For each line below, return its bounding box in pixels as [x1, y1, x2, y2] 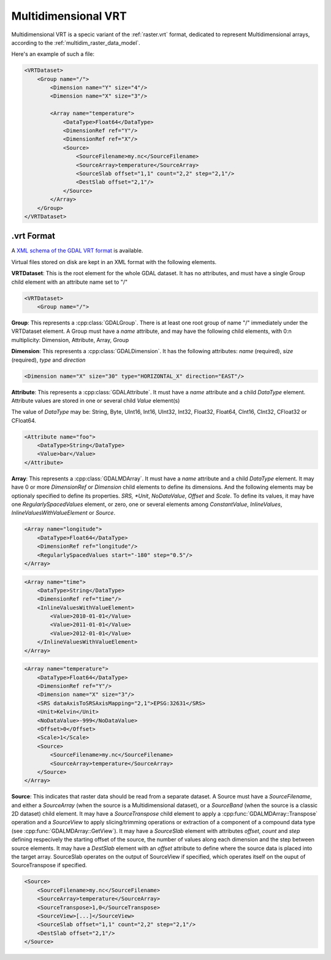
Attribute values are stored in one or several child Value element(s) [11, 397, 180, 404]
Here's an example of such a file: [11, 50, 95, 58]
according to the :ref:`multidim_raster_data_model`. [11, 39, 140, 46]
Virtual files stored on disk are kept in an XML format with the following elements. [11, 258, 217, 265]
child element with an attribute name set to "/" [11, 278, 128, 286]
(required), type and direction [11, 356, 86, 364]
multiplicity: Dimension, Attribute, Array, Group [11, 336, 129, 343]
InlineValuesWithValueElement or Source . [11, 509, 116, 517]
